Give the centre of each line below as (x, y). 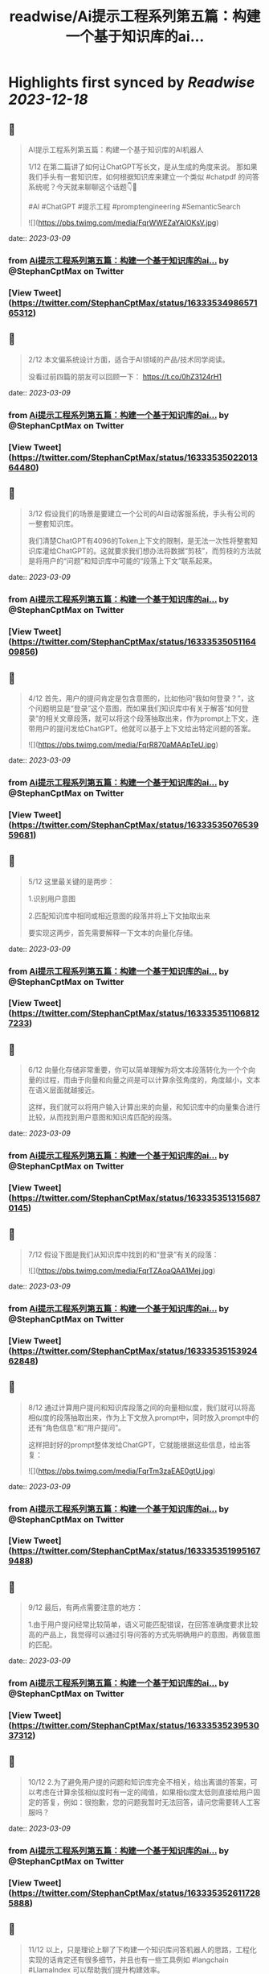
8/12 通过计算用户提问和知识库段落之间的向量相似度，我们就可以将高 (141, 1407)
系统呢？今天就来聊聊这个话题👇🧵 (83, 187)
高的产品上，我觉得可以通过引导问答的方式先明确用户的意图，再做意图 (144, 1635)
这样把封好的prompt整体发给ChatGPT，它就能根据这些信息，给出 (136, 1444)
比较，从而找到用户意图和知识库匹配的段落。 (102, 1117)
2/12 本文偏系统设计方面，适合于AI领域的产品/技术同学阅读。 (129, 359)
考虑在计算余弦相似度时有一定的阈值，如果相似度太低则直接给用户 (144, 1792)
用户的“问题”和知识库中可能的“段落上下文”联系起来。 (129, 561)
